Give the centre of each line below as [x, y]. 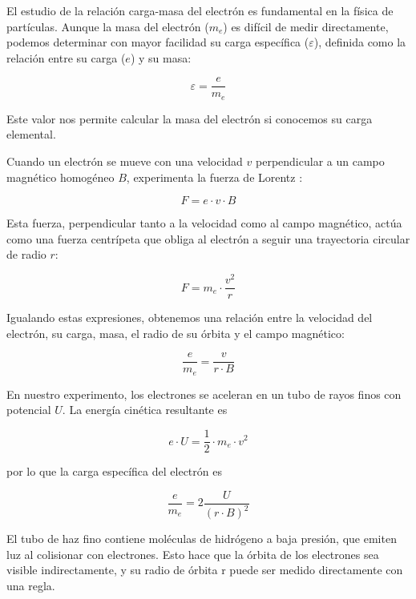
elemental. [31, 134]
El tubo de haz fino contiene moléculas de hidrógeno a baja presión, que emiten [202, 539]
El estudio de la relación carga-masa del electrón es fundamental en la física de [200, 10]
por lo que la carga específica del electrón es [114, 471]
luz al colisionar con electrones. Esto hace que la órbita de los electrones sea [193, 554]
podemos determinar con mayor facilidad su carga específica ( [158, 42]
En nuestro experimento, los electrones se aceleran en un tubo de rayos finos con [204, 394]
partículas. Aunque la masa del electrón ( [108, 26]
